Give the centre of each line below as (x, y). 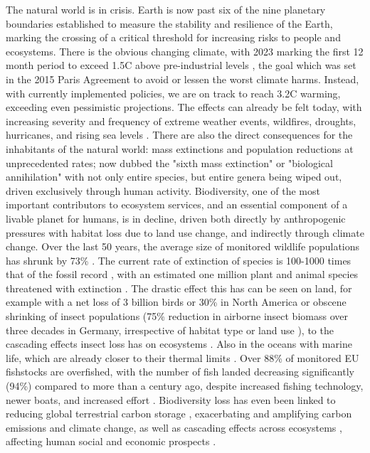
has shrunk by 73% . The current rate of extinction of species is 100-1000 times (179, 260)
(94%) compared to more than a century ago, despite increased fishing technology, (185, 386)
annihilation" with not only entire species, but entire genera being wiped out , (174, 177)
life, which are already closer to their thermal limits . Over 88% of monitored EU (183, 357)
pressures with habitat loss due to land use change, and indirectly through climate (185, 232)
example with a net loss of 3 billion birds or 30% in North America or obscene (176, 302)
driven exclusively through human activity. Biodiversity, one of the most (163, 190)
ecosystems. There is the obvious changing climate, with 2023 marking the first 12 (185, 51)
